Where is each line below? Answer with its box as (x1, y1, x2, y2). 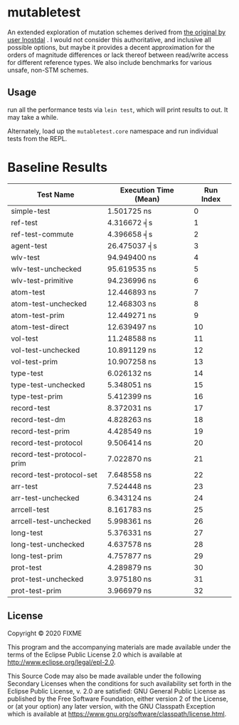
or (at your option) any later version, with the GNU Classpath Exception (7, 701, 216, 710)
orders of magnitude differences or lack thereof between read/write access (7, 51, 229, 59)
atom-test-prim (11, 310, 65, 320)
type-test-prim (11, 391, 63, 401)
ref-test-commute (11, 229, 74, 239)
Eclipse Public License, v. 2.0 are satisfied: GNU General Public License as (7, 687, 225, 695)
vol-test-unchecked (11, 345, 80, 355)
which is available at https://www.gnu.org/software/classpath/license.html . (7, 709, 227, 718)
